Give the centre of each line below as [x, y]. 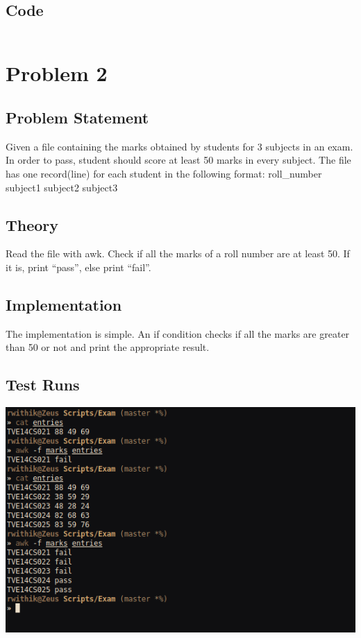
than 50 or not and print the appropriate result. [108, 347]
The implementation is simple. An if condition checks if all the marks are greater [178, 333]
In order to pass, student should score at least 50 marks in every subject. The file [178, 160]
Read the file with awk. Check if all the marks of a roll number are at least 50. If [178, 253]
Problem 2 [57, 73]
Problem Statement [77, 117]
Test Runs [43, 385]
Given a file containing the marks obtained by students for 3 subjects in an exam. [179, 146]
